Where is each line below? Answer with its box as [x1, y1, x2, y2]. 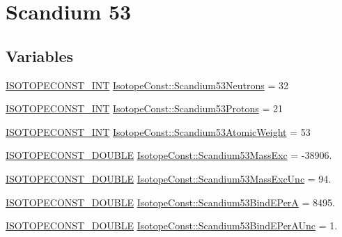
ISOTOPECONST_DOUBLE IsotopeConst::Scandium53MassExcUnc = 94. [6, 171, 332, 185]
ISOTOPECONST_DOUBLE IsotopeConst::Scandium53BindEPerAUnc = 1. [6, 218, 338, 233]
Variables [6, 45, 74, 66]
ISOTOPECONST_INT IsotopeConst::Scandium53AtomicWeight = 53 [6, 124, 311, 139]
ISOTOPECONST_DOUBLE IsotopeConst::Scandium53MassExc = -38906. [6, 148, 332, 162]
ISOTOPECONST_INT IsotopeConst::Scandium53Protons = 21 [6, 101, 283, 116]
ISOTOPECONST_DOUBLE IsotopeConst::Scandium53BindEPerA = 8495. [6, 194, 335, 209]
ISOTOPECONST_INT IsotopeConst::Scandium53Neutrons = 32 [6, 77, 288, 92]
